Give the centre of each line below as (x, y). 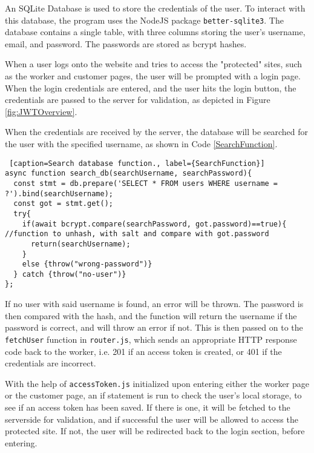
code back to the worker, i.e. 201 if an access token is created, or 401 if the (143, 351)
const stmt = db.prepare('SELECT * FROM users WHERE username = (146, 183)
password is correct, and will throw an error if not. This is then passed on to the (154, 327)
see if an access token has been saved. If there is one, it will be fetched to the (148, 407)
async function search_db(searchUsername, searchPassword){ (129, 174)
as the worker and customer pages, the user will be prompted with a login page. (153, 76)
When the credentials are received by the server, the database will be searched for (157, 132)
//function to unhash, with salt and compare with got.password (137, 234)
